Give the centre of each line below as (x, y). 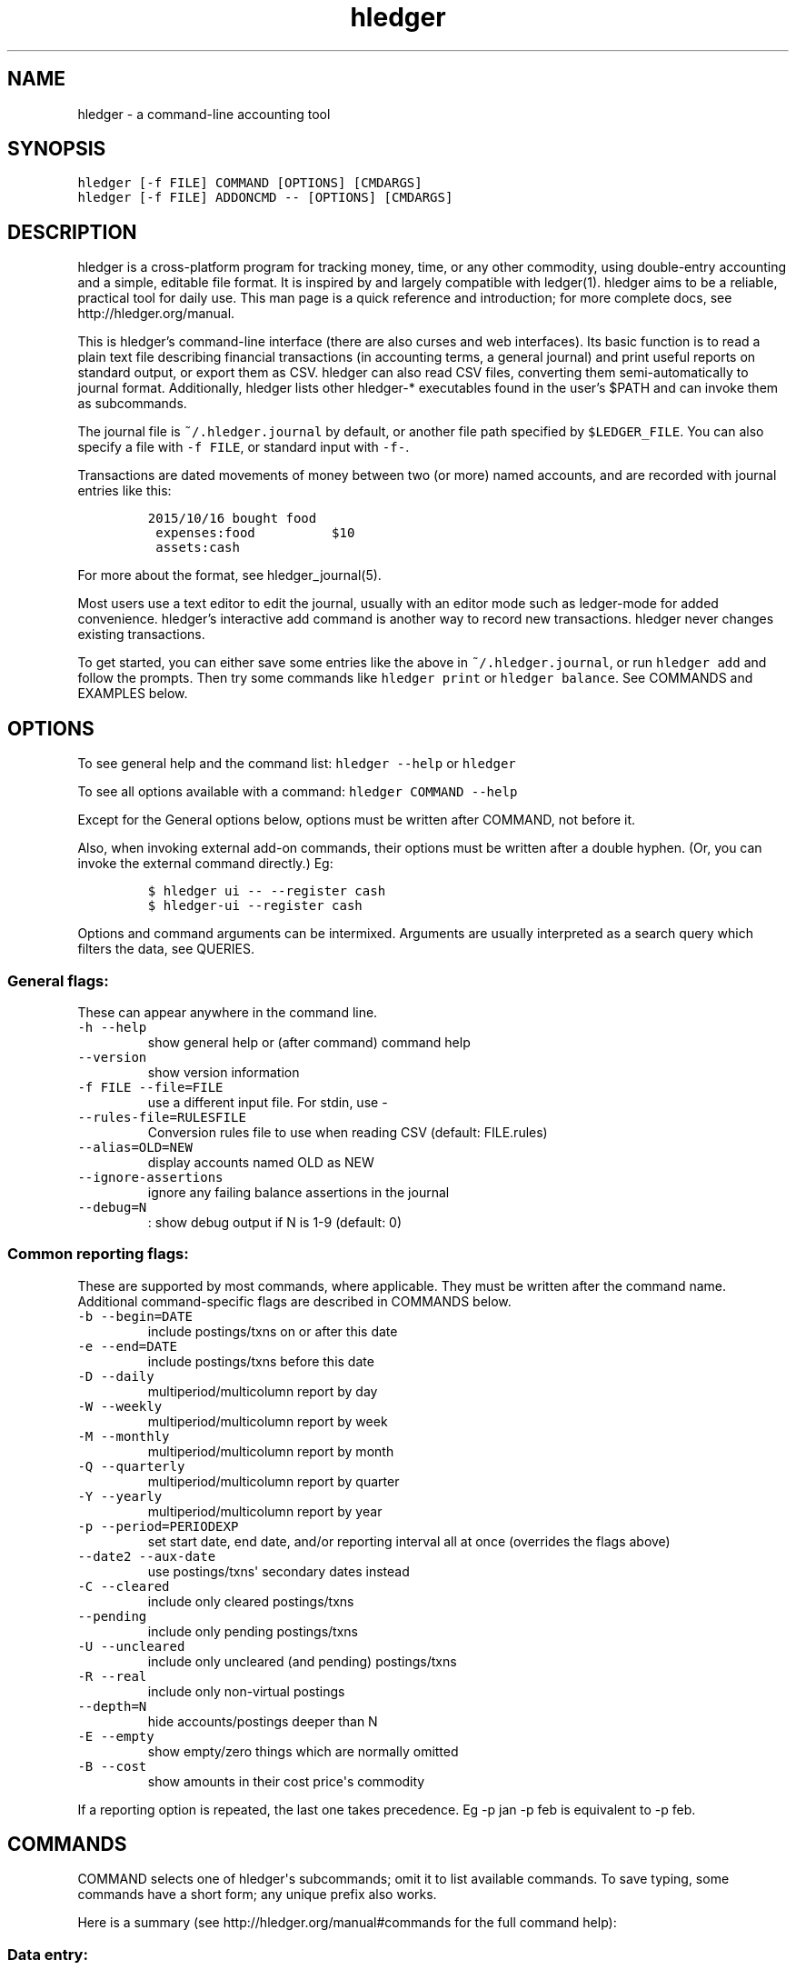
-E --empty (116, 1736)
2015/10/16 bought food (232, 519)
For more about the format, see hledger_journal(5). (229, 575)
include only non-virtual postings (246, 1691)
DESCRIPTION (72, 232)
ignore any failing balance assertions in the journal (298, 1192)
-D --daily (116, 1376)
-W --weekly (120, 1406)
